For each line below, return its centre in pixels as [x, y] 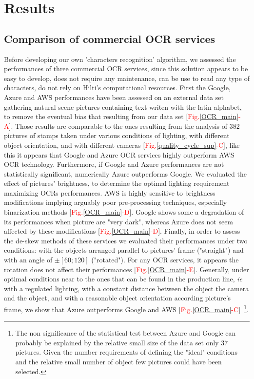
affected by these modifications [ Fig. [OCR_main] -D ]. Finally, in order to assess [122, 231]
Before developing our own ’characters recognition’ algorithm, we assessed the [120, 59]
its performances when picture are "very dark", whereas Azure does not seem [119, 221]
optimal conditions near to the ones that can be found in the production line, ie [123, 279]
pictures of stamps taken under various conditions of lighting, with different [117, 135]
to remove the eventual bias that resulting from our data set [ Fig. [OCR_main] [121, 116]
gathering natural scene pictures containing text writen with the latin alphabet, [123, 107]
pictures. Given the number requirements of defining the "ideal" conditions [126, 352]
